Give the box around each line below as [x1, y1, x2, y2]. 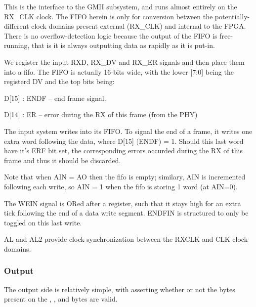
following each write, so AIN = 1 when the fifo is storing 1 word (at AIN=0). [4, 181, 238, 191]
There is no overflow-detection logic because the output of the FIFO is [4, 30, 217, 41]
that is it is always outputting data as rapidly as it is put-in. [32, 40, 215, 50]
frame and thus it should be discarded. [4, 155, 121, 165]
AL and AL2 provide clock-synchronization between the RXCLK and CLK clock [4, 234, 248, 244]
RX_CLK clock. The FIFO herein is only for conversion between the [4, 11, 213, 21]
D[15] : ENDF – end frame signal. [4, 92, 106, 103]
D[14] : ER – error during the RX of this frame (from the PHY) [4, 109, 198, 120]
